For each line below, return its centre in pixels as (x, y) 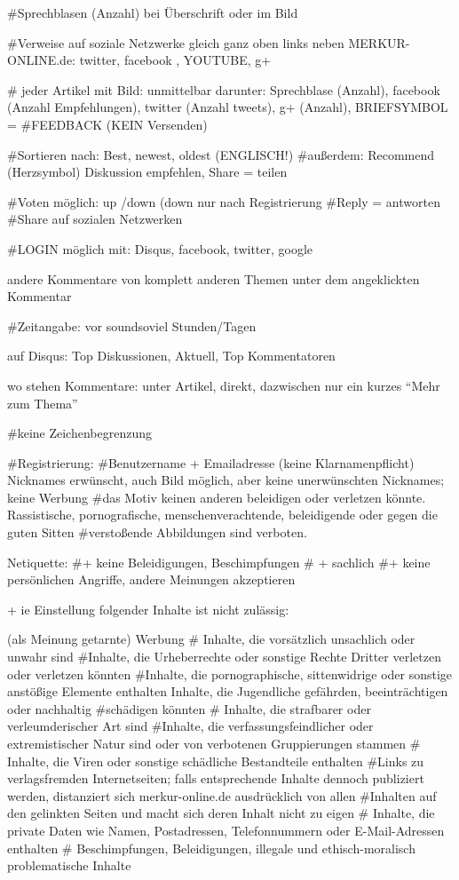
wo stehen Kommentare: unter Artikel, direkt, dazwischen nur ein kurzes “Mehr (224, 385)
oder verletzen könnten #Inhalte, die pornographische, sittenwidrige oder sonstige (230, 674)
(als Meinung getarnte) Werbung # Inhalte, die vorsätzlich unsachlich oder (211, 639)
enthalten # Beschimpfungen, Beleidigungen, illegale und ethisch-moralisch (211, 848)
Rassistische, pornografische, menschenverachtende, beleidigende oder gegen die (222, 515)
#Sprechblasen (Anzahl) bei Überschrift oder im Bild (153, 12)
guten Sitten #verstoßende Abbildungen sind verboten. (157, 532)
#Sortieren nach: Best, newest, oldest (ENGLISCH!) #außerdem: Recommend (221, 154)
